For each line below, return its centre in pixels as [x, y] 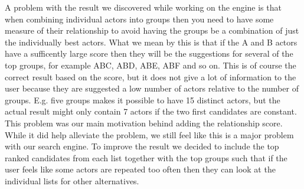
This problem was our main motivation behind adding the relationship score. [144, 123]
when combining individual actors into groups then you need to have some [139, 19]
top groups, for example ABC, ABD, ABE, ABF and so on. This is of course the [151, 65]
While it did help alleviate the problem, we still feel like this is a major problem [149, 134]
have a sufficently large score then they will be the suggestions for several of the [149, 53]
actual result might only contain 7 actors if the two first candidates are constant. [151, 111]
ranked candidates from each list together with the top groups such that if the [146, 157]
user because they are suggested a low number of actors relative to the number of [152, 88]
